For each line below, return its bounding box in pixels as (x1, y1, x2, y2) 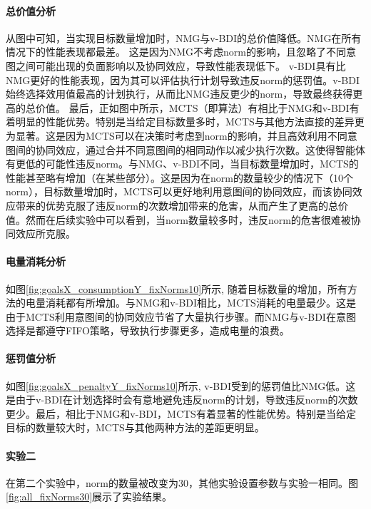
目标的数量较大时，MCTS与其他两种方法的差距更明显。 (6, 420, 265, 435)
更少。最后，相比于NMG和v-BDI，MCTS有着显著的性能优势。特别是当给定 (6, 406, 356, 421)
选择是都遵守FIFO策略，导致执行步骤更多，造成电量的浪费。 (6, 323, 290, 338)
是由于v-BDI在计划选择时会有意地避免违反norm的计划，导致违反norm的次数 (6, 392, 358, 407)
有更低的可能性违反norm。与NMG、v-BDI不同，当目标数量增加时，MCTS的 (6, 156, 359, 171)
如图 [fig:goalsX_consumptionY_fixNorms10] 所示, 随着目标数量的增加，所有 (6, 281, 347, 296)
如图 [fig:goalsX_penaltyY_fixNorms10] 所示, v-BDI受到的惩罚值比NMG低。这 (6, 378, 356, 393)
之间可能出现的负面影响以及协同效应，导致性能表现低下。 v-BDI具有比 (15, 58, 346, 73)
